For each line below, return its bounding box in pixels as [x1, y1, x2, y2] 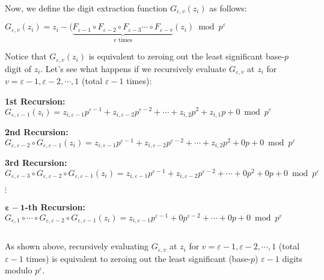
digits [282, 252, 303, 264]
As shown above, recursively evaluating [5, 240, 149, 252]
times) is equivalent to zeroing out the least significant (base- [26, 252, 251, 264]
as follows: [209, 2, 247, 14]
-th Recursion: [25, 201, 85, 213]
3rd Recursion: [5, 156, 67, 169]
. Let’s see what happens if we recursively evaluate [40, 62, 227, 75]
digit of [5, 62, 31, 75]
